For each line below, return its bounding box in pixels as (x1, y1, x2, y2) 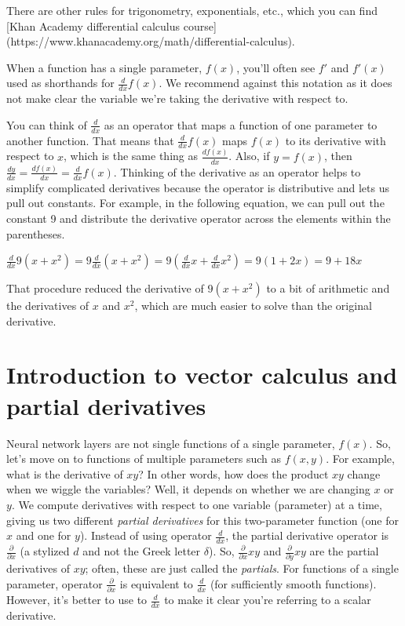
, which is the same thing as (64, 147, 198, 164)
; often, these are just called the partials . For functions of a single (85, 560, 399, 577)
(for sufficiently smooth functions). (210, 575, 377, 591)
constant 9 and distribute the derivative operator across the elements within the (6, 209, 391, 226)
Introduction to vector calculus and (6, 358, 398, 391)
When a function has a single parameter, (6, 59, 202, 75)
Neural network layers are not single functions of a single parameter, (6, 435, 335, 451)
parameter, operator (6, 575, 103, 591)
